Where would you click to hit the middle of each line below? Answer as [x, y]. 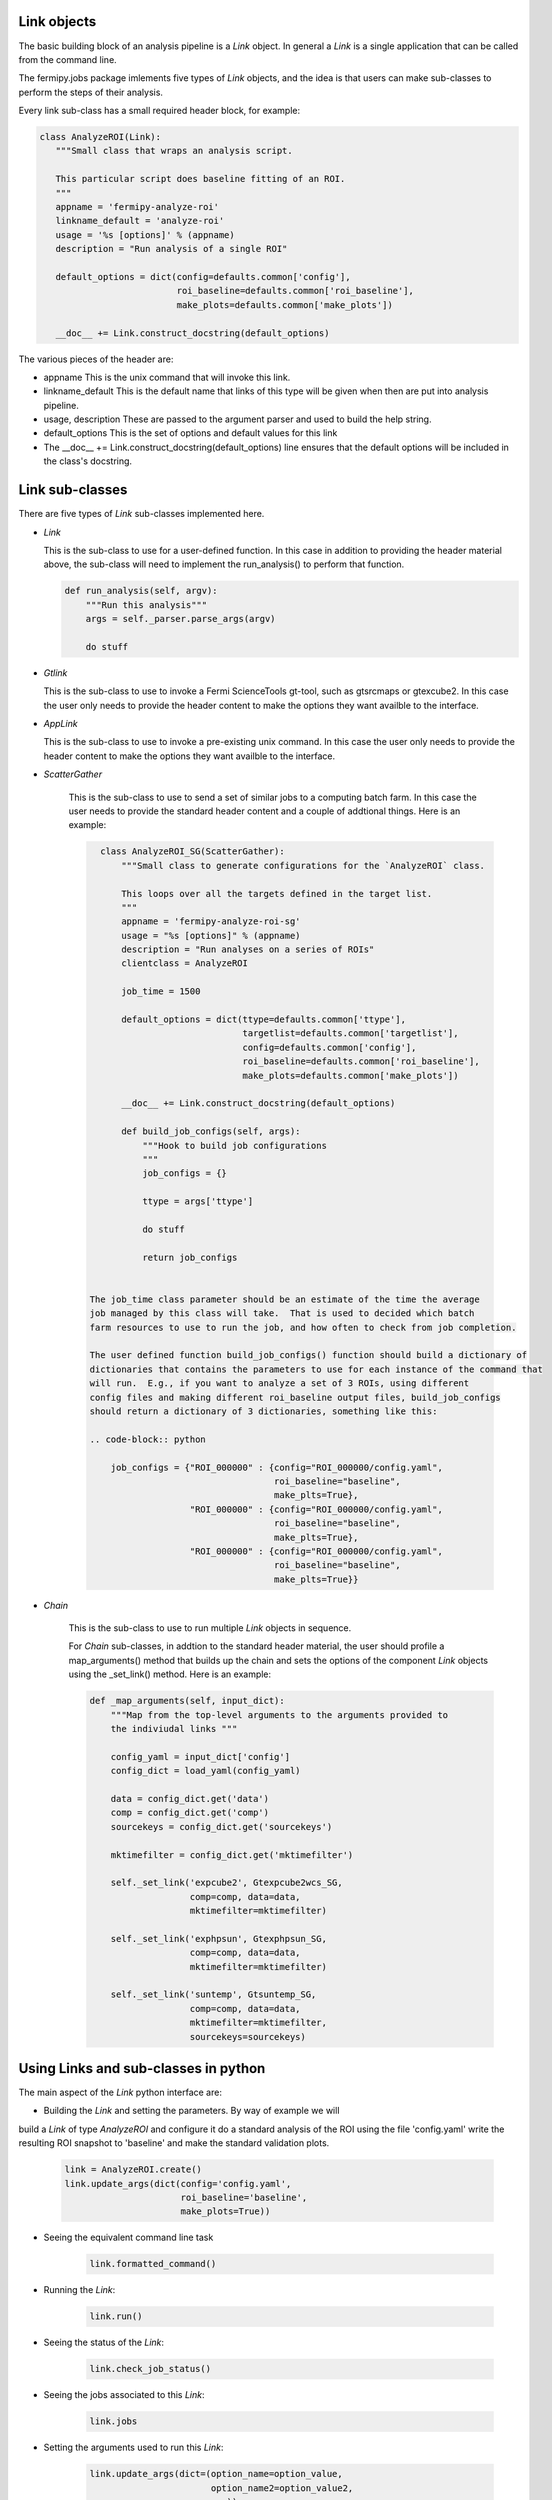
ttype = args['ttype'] [197, 1201]
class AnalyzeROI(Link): [100, 137]
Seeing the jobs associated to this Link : [124, 2395]
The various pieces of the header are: [96, 359]
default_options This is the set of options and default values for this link [190, 433]
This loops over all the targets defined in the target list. [277, 893]
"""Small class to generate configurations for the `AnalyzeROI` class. [303, 865]
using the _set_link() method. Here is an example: [170, 1674]
